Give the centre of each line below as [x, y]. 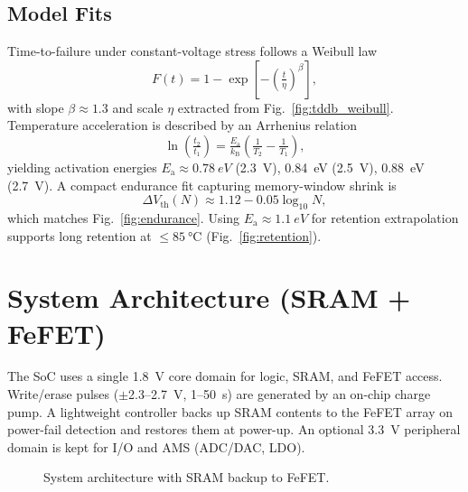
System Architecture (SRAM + [209, 297]
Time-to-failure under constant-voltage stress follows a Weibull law [192, 51]
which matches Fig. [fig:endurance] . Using [124, 217]
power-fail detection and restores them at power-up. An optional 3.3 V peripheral [234, 429]
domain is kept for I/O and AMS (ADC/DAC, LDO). [156, 446]
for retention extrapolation [385, 217]
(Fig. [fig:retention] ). [264, 235]
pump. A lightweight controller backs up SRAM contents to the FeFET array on [230, 411]
